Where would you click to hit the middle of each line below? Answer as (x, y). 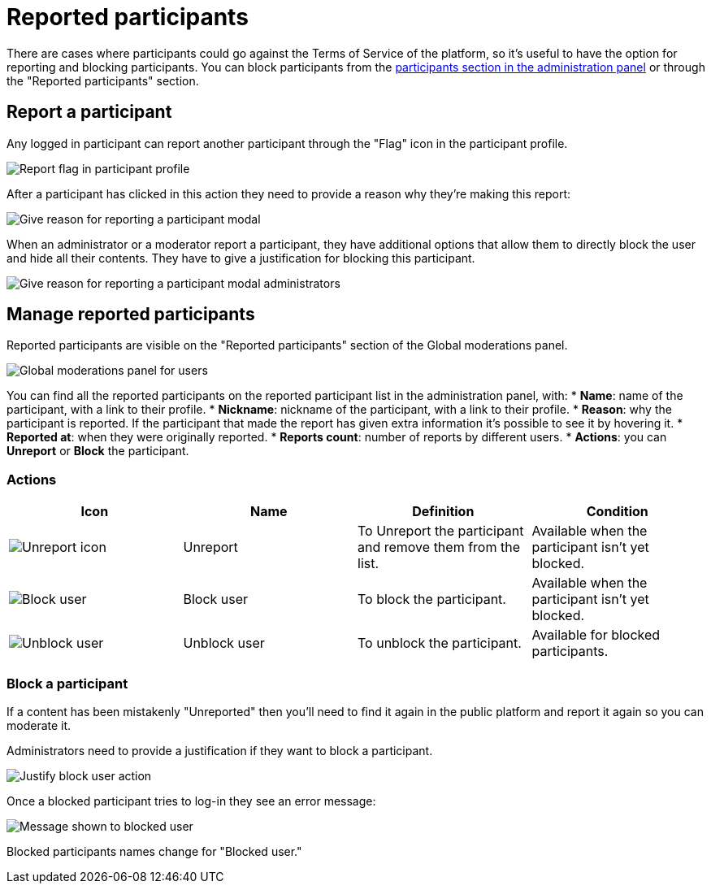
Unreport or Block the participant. (98, 451)
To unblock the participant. (440, 643)
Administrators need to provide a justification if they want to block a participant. (220, 750)
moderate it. (39, 725)
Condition (617, 512)
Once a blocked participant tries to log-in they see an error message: (191, 801)
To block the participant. (432, 599)
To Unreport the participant (441, 531)
